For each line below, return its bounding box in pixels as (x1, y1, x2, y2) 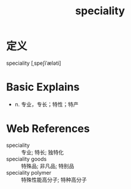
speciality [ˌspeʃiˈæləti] (6, 59, 61, 67)
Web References (6, 122, 91, 136)
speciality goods (6, 155, 47, 162)
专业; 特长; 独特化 (21, 149, 64, 156)
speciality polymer (6, 169, 52, 176)
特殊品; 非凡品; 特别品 (21, 162, 74, 169)
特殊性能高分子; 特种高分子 (21, 176, 88, 183)
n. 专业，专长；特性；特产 (14, 100, 79, 108)
